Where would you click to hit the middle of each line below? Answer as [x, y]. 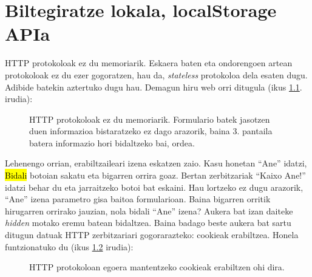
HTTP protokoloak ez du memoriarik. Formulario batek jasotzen [150, 119]
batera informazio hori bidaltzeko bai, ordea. [112, 142]
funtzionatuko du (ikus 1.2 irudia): [69, 246]
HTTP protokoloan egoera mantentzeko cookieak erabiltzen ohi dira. [157, 267]
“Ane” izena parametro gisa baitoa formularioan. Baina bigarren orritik [138, 199]
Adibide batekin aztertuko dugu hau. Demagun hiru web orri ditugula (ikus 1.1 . [154, 87]
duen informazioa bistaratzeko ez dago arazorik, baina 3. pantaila [151, 131]
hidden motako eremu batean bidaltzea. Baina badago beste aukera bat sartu [148, 223]
